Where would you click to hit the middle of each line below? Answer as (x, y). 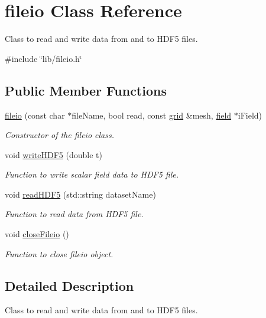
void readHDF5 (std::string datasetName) (80, 194)
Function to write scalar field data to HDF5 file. (92, 174)
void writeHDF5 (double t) (53, 154)
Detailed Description (69, 285)
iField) (250, 115)
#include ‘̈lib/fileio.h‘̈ (43, 58)
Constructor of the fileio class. (60, 135)
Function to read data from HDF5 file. (74, 214)
